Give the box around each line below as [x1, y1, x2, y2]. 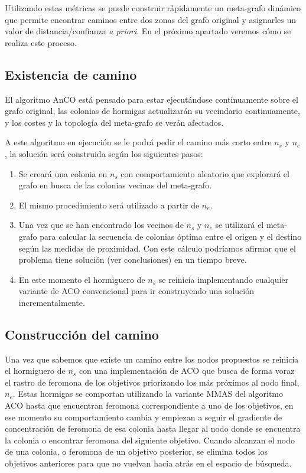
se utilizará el [215, 218, 264, 231]
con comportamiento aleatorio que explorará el [121, 167, 289, 180]
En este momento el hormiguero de [18, 273, 145, 285]
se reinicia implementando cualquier [158, 273, 289, 285]
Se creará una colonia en [18, 167, 108, 180]
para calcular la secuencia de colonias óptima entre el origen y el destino [40, 230, 302, 242]
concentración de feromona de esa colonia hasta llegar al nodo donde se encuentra [5, 422, 301, 435]
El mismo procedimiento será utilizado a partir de [18, 198, 200, 211]
